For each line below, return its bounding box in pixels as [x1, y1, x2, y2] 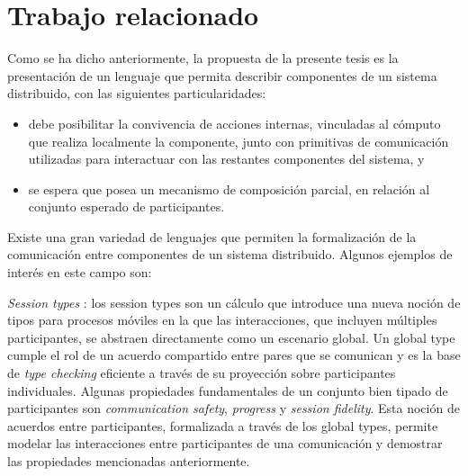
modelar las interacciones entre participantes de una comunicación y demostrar [7, 434, 443, 453]
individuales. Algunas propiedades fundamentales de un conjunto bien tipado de [7, 381, 448, 400]
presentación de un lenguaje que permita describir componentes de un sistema [7, 66, 437, 85]
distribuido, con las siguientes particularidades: [7, 84, 266, 103]
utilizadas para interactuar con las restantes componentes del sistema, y [28, 149, 425, 168]
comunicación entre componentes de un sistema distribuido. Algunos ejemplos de [7, 245, 453, 264]
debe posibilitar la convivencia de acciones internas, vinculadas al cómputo [28, 113, 441, 132]
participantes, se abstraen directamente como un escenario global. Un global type [7, 328, 455, 346]
